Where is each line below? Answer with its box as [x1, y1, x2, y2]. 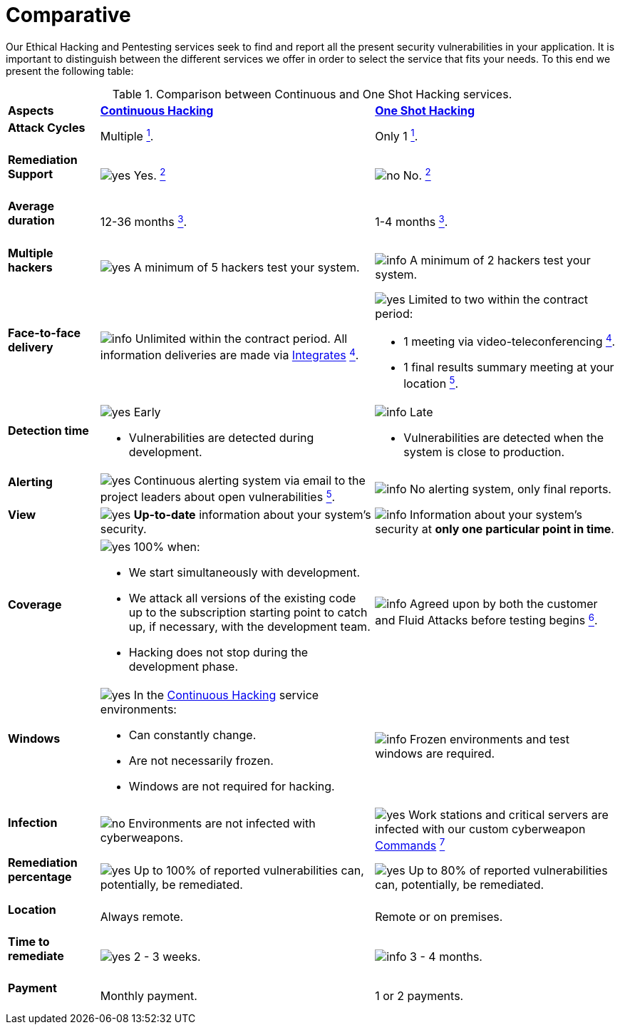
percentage [8, 870, 72, 885]
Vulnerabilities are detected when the [403, 431, 604, 446]
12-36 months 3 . [100, 212, 187, 230]
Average [8, 199, 54, 214]
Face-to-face [8, 325, 81, 340]
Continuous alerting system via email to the [133, 473, 366, 488]
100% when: [133, 540, 200, 555]
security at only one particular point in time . [375, 522, 614, 537]
